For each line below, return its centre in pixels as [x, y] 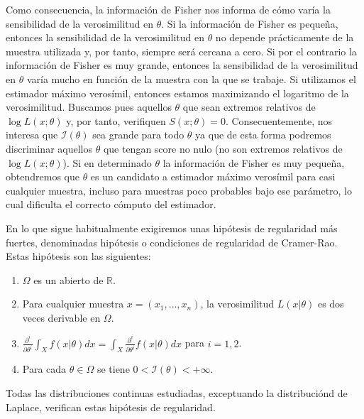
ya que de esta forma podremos [263, 135]
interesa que [32, 135]
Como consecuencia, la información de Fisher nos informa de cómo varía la [168, 9]
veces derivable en [61, 317]
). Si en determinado [107, 162]
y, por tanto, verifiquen [116, 120]
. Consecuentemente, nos [279, 120]
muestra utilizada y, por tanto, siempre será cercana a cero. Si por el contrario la [181, 51]
